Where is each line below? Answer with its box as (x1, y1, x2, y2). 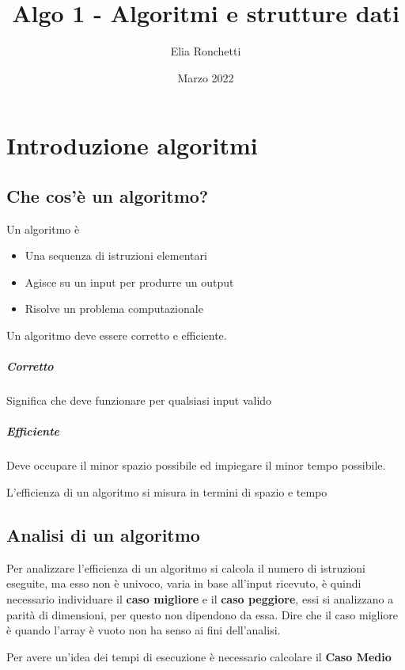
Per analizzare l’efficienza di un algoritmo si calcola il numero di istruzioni (6, 559, 365, 576)
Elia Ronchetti (170, 43, 241, 59)
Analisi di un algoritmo (6, 522, 200, 546)
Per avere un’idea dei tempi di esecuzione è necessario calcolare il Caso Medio (6, 648, 392, 664)
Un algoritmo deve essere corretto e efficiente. (6, 327, 227, 344)
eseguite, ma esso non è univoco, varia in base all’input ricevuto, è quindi (6, 575, 361, 592)
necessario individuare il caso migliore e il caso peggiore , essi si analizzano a (6, 590, 394, 607)
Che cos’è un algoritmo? (6, 183, 209, 207)
